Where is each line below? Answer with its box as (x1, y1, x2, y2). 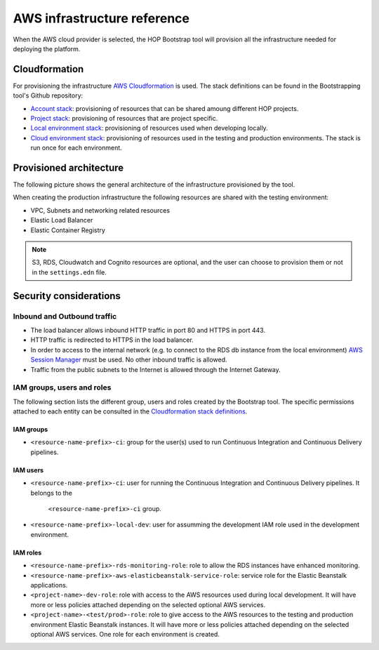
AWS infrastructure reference (13, 11, 189, 26)
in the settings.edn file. (32, 267, 107, 277)
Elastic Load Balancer (30, 216, 93, 225)
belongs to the (30, 489, 73, 497)
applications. (30, 581, 68, 589)
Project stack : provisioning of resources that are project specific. (30, 114, 218, 123)
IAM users (13, 465, 44, 474)
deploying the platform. (13, 44, 81, 53)
